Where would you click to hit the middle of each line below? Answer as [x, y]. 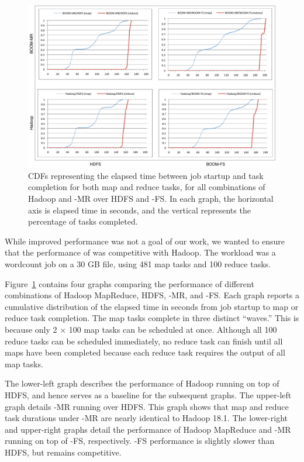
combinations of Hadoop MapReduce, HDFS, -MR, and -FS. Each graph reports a [152, 295]
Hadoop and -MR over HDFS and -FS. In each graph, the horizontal [151, 199]
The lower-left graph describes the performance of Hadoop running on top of [142, 383]
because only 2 [31, 329]
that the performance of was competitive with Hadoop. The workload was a [140, 252]
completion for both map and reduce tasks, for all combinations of [147, 187]
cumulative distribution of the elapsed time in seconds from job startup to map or [152, 306]
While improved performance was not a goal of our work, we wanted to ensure [145, 241]
